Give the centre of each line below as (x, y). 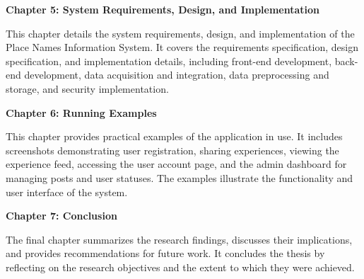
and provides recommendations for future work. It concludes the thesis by (165, 253)
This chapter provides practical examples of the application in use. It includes (174, 136)
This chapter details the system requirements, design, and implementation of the (180, 33)
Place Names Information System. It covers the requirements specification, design (182, 47)
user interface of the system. (67, 192)
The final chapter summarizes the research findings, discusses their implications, (179, 239)
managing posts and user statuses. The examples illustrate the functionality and (180, 177)
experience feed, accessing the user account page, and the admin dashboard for (176, 164)
